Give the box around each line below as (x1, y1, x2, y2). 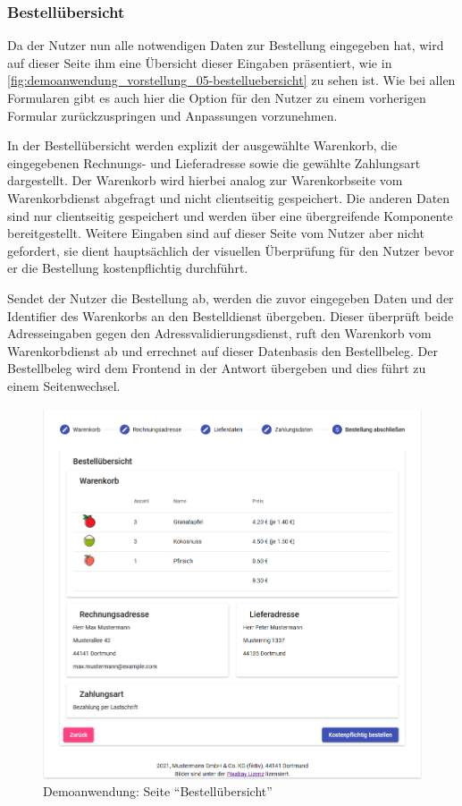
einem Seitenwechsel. (7, 376, 121, 395)
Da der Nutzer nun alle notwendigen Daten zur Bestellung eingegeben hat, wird (7, 36, 444, 55)
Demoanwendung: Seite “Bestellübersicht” (43, 782, 273, 801)
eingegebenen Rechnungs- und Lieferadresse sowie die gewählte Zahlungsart (7, 153, 421, 172)
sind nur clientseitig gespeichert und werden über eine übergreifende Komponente (7, 206, 453, 225)
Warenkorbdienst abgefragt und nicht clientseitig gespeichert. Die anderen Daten (7, 188, 450, 207)
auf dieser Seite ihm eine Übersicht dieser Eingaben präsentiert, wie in (7, 53, 392, 72)
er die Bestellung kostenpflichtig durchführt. (7, 259, 248, 277)
